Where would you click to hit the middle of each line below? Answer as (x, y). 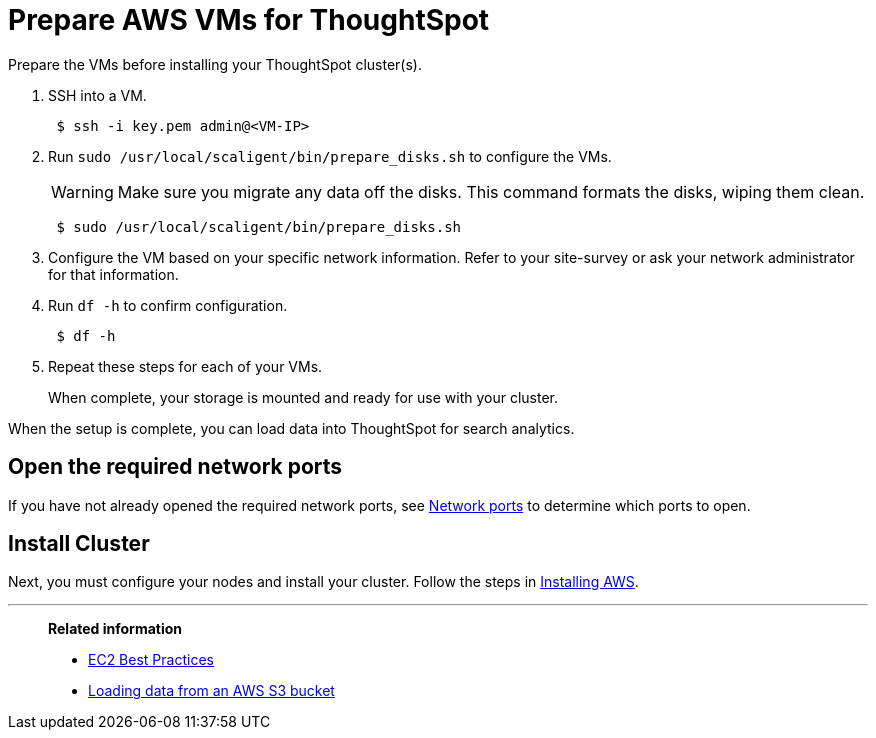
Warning (82, 191)
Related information (115, 629)
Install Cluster (79, 544)
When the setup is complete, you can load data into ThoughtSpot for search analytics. (291, 428)
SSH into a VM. (97, 95)
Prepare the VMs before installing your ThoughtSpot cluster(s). (215, 64)
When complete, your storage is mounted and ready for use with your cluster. (303, 397)
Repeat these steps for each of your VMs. (185, 366)
